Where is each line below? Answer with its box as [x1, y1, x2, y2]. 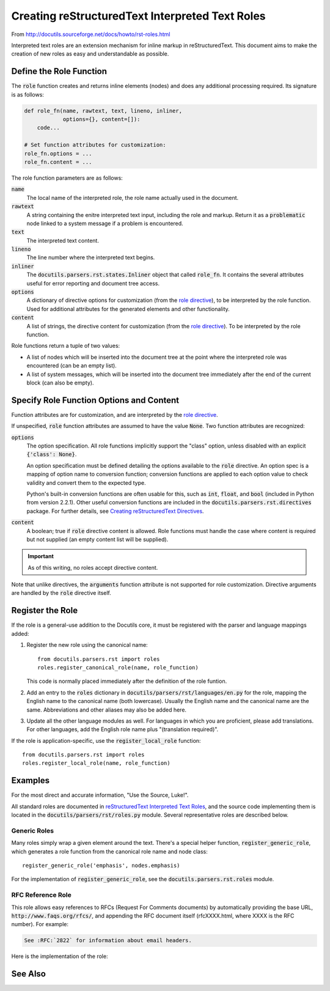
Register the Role [11, 605, 78, 616]
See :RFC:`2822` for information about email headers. [24, 937, 192, 944]
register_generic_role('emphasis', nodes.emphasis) [22, 862, 180, 869]
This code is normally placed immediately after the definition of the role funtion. [26, 677, 227, 685]
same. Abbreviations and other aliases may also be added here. [26, 706, 186, 713]
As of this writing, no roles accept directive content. [28, 564, 158, 571]
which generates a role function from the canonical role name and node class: [11, 847, 208, 855]
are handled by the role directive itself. [11, 589, 111, 597]
